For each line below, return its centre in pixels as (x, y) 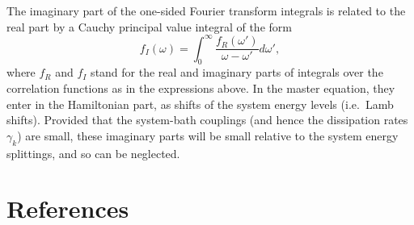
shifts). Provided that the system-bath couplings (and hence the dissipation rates (207, 120)
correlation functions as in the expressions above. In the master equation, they (201, 88)
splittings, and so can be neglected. (93, 153)
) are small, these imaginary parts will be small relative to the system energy (208, 135)
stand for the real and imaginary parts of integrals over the (237, 72)
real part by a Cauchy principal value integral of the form (149, 26)
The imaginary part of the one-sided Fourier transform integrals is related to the (206, 10)
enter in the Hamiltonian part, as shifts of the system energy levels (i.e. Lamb (200, 104)
